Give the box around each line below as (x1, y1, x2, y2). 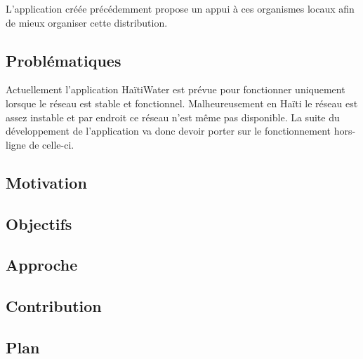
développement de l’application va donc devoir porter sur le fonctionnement (6, 123, 331, 138)
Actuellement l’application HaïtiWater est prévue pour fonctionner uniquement (6, 82, 345, 97)
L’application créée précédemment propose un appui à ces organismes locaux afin (6, 1, 355, 15)
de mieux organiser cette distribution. (6, 15, 168, 29)
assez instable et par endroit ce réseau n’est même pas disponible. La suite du (6, 109, 340, 124)
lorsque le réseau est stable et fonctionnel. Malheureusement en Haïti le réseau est (6, 95, 358, 110)
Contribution (6, 295, 102, 317)
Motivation (6, 171, 87, 193)
